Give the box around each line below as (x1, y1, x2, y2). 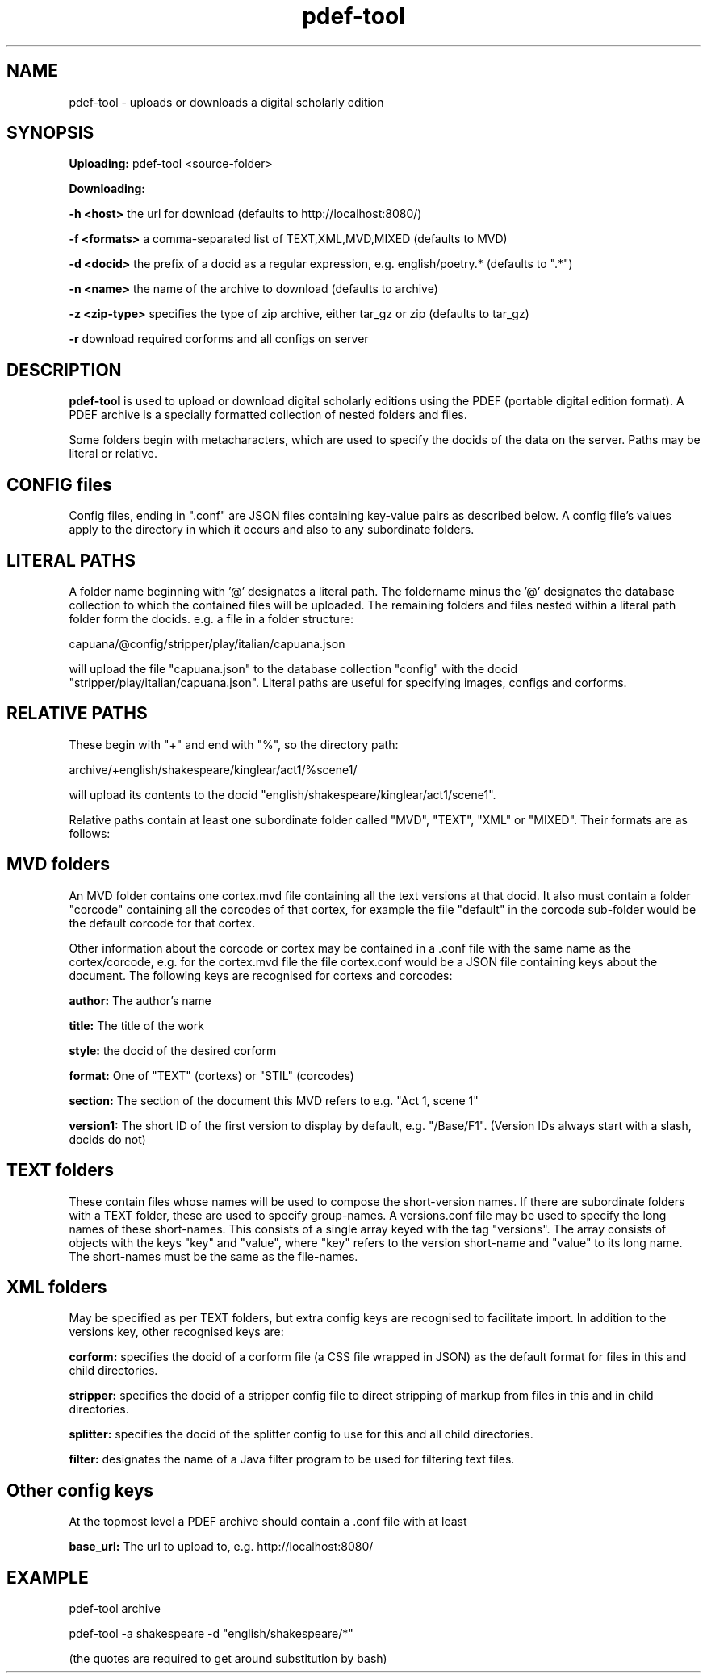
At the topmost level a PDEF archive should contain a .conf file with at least (69, 1514, 467, 1529)
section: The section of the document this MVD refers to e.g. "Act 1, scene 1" (69, 1093, 479, 1107)
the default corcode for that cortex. (69, 915, 256, 930)
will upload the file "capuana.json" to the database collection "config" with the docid (69, 661, 517, 676)
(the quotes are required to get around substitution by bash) (69, 1652, 387, 1666)
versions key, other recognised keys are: (69, 1325, 284, 1339)
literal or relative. (69, 446, 158, 461)
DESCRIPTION (6, 359, 122, 380)
